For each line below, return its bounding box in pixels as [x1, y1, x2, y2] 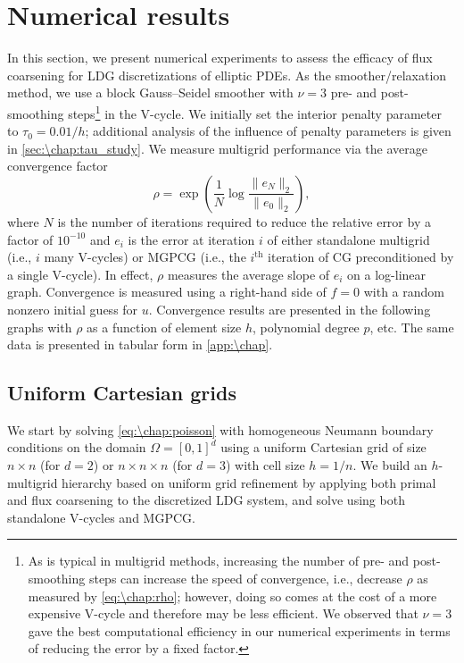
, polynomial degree [252, 317, 360, 336]
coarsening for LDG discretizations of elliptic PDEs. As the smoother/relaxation [7, 65, 447, 84]
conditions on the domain [7, 438, 146, 457]
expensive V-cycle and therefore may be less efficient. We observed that [28, 604, 418, 623]
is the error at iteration [128, 230, 255, 248]
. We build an [352, 456, 427, 474]
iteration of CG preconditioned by [268, 248, 454, 266]
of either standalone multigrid [267, 230, 430, 248]
